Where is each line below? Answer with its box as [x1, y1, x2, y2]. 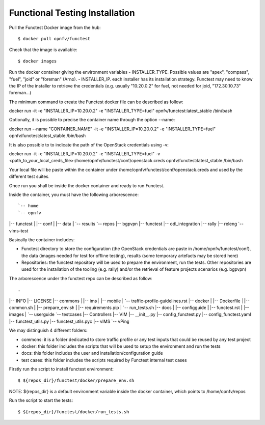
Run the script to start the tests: [9, 397, 73, 403]
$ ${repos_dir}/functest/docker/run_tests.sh [18, 409, 130, 415]
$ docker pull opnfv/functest [18, 36, 91, 41]
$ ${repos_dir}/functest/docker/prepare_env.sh [18, 377, 134, 383]
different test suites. [9, 173, 50, 179]
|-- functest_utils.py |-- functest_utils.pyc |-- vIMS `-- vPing [9, 318, 130, 324]
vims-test [9, 227, 28, 233]
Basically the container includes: [9, 236, 75, 243]
